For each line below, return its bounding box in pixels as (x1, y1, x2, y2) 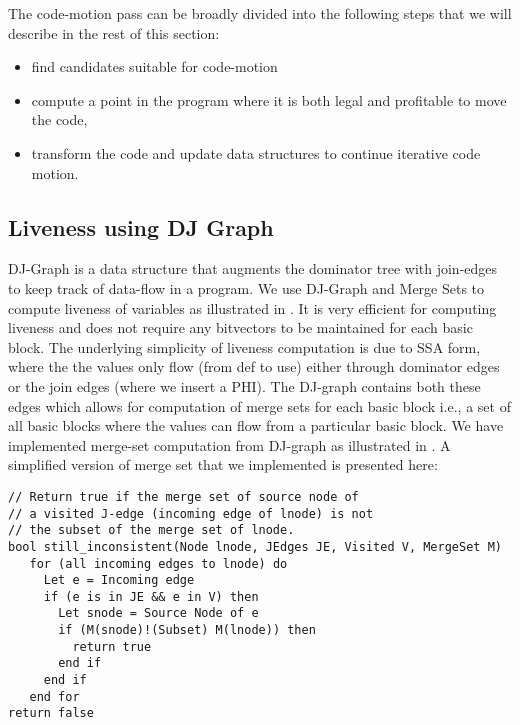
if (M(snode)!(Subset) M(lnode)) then (58, 623, 316, 638)
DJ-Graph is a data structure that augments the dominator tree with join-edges (8, 258, 498, 279)
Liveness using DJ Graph (8, 211, 274, 242)
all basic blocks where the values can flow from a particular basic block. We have (8, 415, 504, 436)
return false (8, 706, 94, 721)
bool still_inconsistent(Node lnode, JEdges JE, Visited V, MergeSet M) (8, 539, 502, 554)
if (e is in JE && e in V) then (43, 589, 259, 604)
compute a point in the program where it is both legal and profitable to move (31, 89, 507, 110)
